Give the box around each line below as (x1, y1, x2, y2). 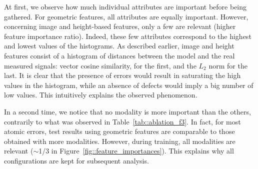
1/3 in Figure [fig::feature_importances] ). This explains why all (38, 145, 234, 156)
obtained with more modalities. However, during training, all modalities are (4, 135, 235, 146)
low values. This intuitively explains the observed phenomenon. (4, 89, 197, 100)
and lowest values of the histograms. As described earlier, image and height (4, 40, 234, 51)
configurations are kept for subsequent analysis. (4, 155, 149, 165)
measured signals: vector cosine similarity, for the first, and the (4, 60, 196, 70)
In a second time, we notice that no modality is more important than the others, (4, 106, 251, 116)
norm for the (208, 60, 247, 70)
